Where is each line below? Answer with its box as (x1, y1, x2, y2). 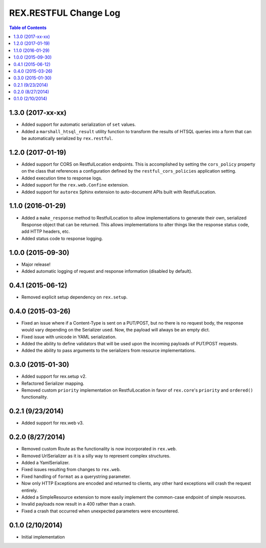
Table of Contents (9, 25, 47, 31)
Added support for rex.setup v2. (21, 373, 87, 379)
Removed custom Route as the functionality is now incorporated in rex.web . (21, 446, 177, 452)
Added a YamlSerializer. (21, 460, 70, 466)
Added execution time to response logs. (21, 175, 102, 181)
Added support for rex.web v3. (21, 420, 84, 426)
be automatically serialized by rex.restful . (21, 136, 113, 142)
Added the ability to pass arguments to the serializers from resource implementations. (21, 348, 196, 354)
